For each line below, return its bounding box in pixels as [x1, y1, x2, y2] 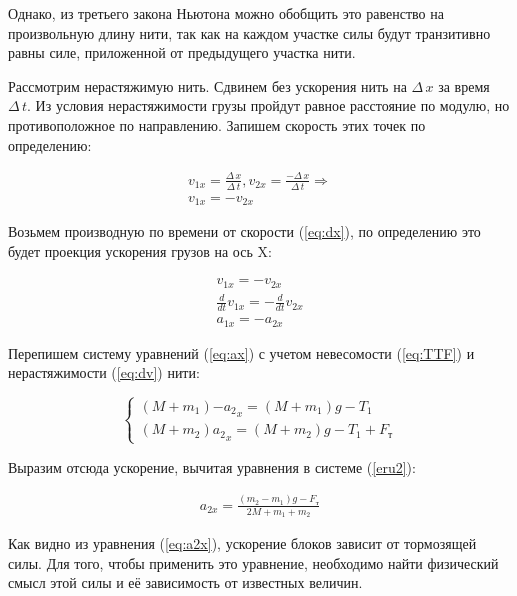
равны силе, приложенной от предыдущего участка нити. [8, 42, 356, 63]
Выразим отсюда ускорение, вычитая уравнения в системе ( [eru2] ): [8, 456, 416, 477]
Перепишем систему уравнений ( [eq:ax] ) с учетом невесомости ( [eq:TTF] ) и [8, 342, 475, 363]
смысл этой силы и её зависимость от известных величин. [8, 572, 363, 593]
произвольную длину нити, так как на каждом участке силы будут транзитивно [8, 22, 491, 43]
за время [438, 75, 490, 96]
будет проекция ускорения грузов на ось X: [8, 240, 272, 261]
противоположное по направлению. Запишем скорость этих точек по [8, 114, 426, 135]
